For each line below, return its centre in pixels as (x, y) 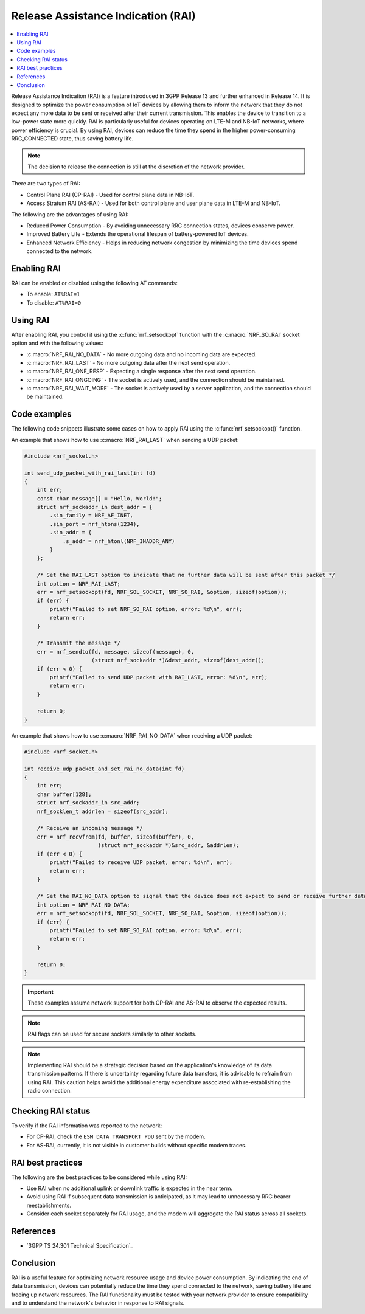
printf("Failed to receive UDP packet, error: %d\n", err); (141, 862)
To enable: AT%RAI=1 (53, 294)
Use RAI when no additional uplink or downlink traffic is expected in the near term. (129, 1188)
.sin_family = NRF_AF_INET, (92, 516)
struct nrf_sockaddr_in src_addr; (88, 803)
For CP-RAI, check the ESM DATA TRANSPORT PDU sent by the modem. (116, 1136)
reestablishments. (49, 1205)
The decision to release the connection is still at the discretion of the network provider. (136, 167)
